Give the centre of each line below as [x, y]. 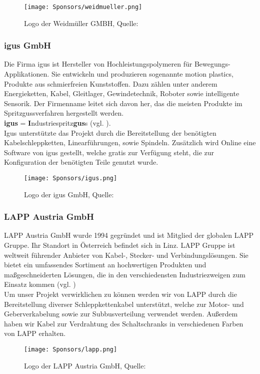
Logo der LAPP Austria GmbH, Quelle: [85, 365]
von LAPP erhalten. [35, 333]
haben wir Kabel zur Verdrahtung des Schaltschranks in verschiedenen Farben [124, 323]
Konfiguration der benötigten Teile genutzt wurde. [81, 162]
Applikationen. [27, 74]
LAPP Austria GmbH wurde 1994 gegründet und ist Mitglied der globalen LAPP [129, 235]
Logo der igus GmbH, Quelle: [69, 194]
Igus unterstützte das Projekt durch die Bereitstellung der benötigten [110, 132]
